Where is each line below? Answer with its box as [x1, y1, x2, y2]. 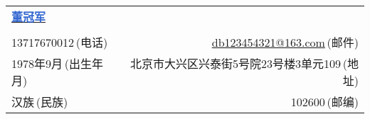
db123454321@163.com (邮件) [211, 34, 359, 50]
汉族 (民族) [11, 93, 68, 110]
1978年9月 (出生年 [11, 55, 103, 72]
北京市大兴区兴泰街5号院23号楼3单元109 [130, 55, 342, 72]
